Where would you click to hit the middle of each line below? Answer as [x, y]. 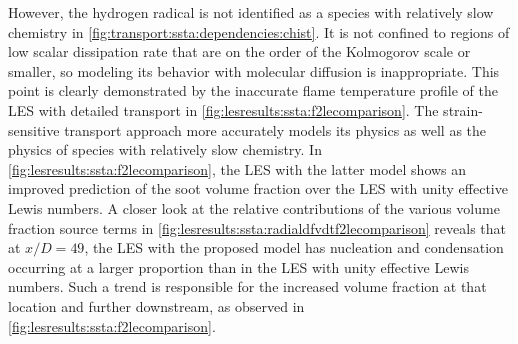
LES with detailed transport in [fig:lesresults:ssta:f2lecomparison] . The [223, 109]
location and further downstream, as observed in [156, 305]
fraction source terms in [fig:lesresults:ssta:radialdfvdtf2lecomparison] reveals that [257, 227]
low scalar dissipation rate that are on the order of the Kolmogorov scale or [239, 51]
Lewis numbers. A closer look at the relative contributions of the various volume [254, 207]
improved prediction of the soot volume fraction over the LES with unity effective [258, 188]
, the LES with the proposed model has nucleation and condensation [294, 247]
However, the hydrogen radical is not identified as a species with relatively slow [251, 12]
